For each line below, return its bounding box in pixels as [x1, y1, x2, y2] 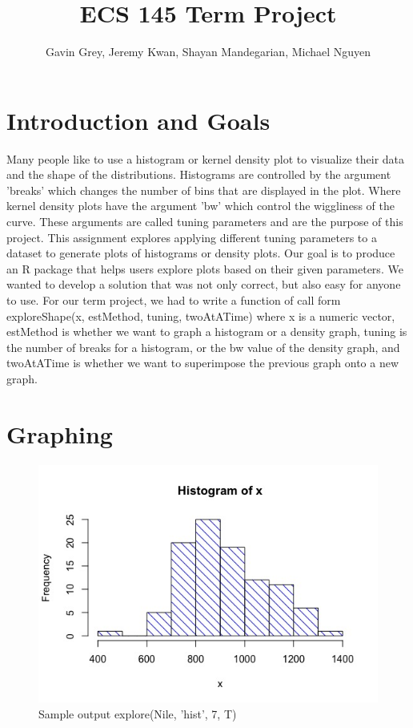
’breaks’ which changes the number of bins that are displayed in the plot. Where [6, 181, 401, 198]
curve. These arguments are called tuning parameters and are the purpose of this [6, 213, 403, 230]
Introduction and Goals [6, 103, 271, 136]
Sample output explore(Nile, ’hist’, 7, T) [38, 705, 237, 722]
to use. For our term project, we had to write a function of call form [6, 292, 341, 308]
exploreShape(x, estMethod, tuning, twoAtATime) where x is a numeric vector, [6, 307, 395, 324]
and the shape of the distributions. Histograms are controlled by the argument [6, 166, 391, 183]
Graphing [6, 417, 113, 450]
